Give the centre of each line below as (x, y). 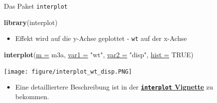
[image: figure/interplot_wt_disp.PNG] (68, 71)
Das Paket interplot (36, 6)
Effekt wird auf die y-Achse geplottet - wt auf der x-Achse (101, 38)
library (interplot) (31, 22)
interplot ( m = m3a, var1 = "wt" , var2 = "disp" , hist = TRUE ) (99, 54)
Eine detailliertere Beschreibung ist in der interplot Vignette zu (114, 87)
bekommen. (32, 96)
